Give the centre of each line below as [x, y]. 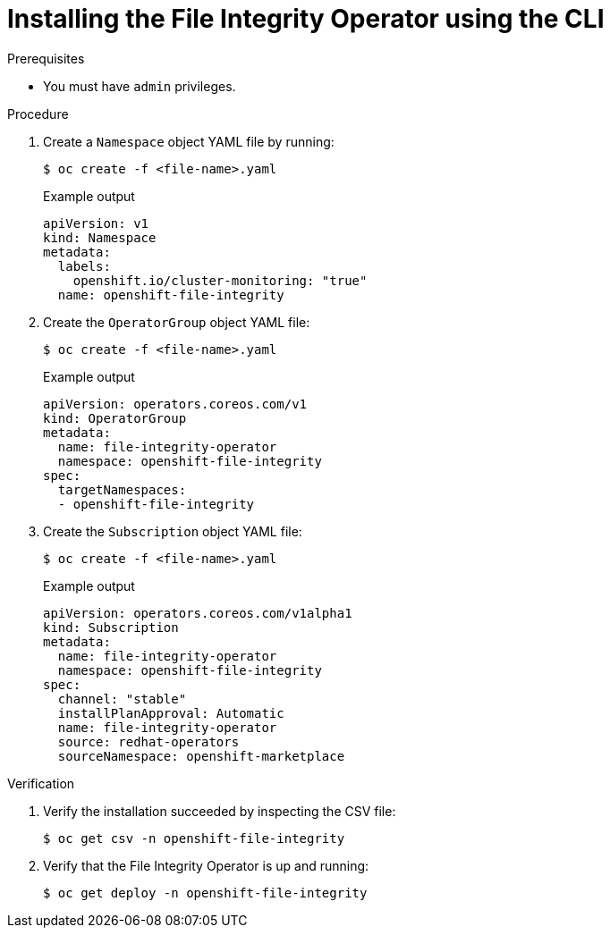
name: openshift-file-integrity [171, 295]
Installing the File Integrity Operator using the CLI [306, 19]
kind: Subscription [111, 627]
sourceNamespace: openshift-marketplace [201, 756]
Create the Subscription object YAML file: [173, 531]
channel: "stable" [122, 699]
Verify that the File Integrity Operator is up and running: [206, 865]
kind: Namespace [100, 237]
